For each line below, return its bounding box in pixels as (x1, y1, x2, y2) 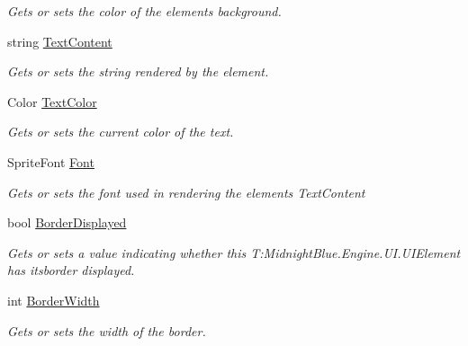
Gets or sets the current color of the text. (7, 122, 234, 141)
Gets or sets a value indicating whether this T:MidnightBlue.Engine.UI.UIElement (7, 243, 461, 262)
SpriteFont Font (7, 152, 94, 171)
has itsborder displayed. (7, 261, 135, 279)
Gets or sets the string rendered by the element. (7, 62, 269, 81)
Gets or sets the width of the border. (7, 321, 206, 340)
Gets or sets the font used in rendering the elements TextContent (7, 182, 365, 201)
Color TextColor (7, 92, 97, 111)
